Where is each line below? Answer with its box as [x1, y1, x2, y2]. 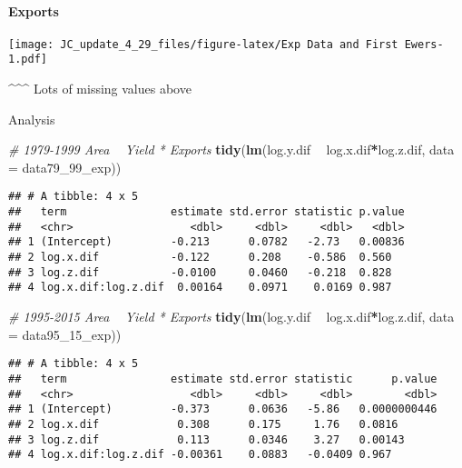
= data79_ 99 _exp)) [8, 157, 122, 176]
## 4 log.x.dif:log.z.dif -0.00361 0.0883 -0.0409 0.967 [8, 448, 392, 462]
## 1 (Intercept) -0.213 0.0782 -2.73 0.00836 [8, 235, 405, 249]
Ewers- [404, 37, 444, 51]
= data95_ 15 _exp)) [8, 324, 122, 344]
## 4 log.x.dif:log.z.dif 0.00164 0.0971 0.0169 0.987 [8, 281, 392, 294]
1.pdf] [8, 53, 47, 66]
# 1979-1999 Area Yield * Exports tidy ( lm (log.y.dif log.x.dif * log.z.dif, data [8, 140, 455, 159]
